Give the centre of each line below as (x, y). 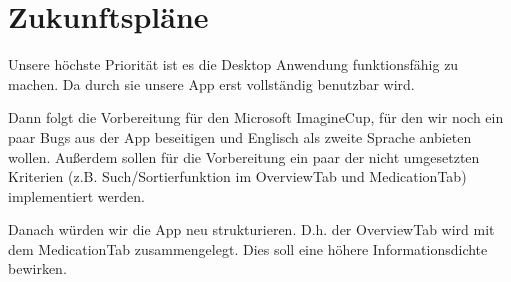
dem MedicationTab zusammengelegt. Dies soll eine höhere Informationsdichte (248, 248)
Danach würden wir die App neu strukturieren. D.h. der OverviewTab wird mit (251, 229)
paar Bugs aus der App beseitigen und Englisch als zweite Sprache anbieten (240, 136)
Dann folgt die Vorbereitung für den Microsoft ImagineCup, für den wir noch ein (256, 117)
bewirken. (37, 268)
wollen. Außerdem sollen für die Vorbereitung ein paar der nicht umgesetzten (244, 156)
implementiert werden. (76, 195)
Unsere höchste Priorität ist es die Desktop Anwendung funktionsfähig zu (233, 64)
